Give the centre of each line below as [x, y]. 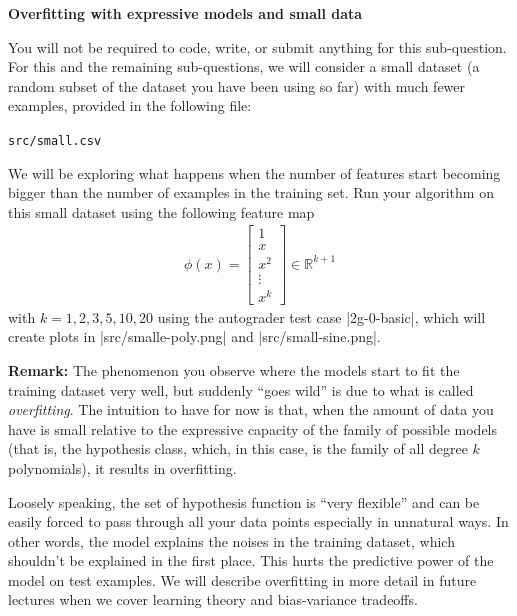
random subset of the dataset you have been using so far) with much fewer [237, 85]
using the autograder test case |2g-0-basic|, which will [321, 316]
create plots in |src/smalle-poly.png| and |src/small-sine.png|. [194, 336]
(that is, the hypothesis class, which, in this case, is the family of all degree [238, 448]
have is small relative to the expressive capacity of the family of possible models [253, 428]
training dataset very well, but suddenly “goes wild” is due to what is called [241, 389]
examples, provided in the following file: [130, 105]
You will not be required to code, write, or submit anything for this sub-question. [257, 46]
